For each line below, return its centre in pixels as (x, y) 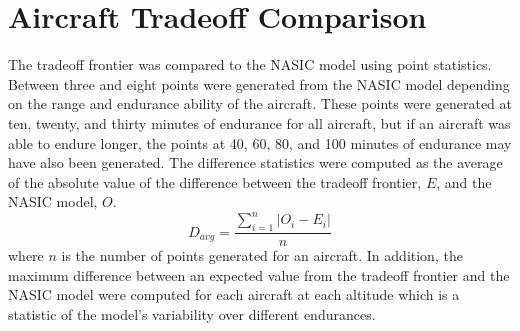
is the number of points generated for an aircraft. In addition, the (262, 255)
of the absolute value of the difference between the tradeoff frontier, (215, 181)
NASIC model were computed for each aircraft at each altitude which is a (234, 294)
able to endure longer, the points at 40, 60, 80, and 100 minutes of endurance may (260, 142)
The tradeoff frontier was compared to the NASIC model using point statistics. (250, 64)
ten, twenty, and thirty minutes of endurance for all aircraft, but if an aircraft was (259, 122)
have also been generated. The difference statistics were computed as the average (255, 162)
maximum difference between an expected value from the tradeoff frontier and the (259, 274)
